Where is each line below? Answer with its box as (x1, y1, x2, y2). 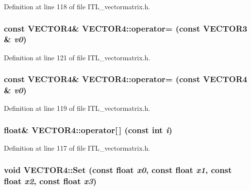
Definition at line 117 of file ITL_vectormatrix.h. (4, 143, 151, 153)
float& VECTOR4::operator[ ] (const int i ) (4, 123, 172, 136)
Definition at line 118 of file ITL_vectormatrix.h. (4, 1, 151, 11)
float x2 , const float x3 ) (4, 174, 97, 187)
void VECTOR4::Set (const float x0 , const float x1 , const (4, 163, 232, 175)
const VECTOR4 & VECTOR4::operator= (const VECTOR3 (4, 22, 248, 34)
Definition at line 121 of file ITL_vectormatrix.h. (4, 52, 151, 62)
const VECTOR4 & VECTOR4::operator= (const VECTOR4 (4, 73, 248, 85)
